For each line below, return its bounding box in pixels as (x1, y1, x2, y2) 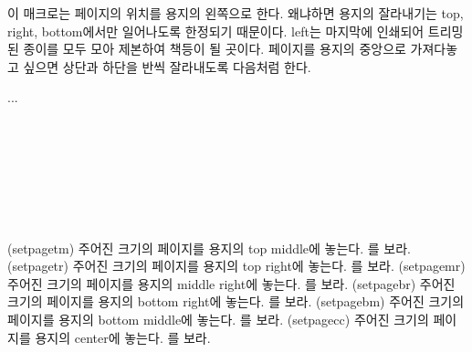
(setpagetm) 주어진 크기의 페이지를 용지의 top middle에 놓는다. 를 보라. (7, 238, 411, 257)
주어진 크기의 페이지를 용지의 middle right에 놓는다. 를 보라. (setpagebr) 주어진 (7, 274, 456, 293)
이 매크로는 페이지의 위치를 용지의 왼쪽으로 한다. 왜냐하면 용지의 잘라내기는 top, (7, 4, 464, 22)
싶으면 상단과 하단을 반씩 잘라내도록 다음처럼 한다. (23, 57, 311, 76)
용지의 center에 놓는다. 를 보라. (35, 327, 211, 347)
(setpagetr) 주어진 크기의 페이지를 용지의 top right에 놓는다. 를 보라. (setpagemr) (7, 256, 466, 275)
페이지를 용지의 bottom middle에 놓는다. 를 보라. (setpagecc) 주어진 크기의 (7, 309, 429, 328)
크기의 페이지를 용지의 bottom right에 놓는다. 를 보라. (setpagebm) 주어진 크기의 (7, 292, 465, 311)
